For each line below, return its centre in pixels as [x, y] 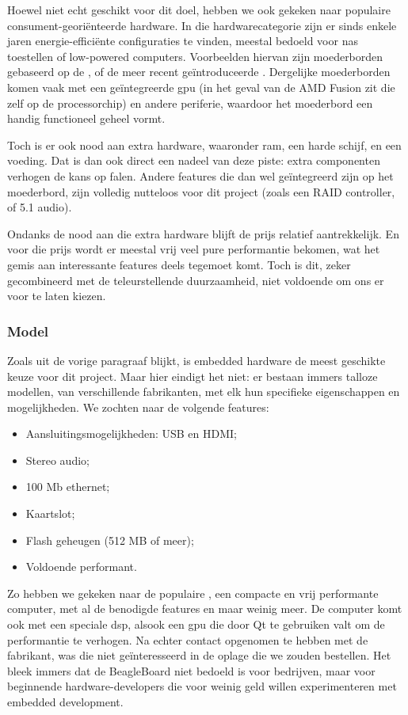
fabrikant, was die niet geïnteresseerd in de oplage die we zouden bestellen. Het [199, 655]
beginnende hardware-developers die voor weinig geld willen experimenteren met [202, 686]
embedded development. [65, 702]
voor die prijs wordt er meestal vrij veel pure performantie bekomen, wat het [194, 249]
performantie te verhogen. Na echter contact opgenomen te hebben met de [188, 639]
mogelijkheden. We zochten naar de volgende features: [138, 407]
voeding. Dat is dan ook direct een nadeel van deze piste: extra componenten [194, 160]
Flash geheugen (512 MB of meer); [110, 540]
